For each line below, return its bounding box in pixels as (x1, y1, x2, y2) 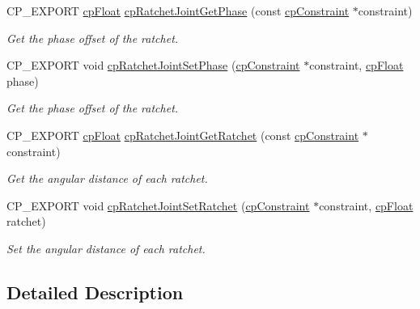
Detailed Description (6, 279, 184, 304)
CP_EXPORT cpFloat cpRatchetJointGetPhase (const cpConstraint (6, 2, 350, 19)
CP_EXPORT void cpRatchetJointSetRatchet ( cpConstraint (6, 197, 310, 214)
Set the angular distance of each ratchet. (6, 239, 206, 256)
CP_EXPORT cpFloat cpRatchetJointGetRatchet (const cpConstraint (6, 126, 359, 143)
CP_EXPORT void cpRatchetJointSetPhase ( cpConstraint (6, 57, 300, 74)
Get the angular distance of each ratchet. (6, 170, 208, 187)
